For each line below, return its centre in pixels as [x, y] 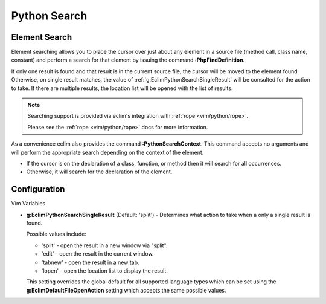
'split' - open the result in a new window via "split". [104, 245]
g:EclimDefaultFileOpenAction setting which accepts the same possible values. [126, 290]
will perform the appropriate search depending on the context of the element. [107, 152]
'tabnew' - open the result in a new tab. [90, 262]
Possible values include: [56, 234]
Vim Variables [28, 204]
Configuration [38, 189]
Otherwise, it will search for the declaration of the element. [99, 172]
